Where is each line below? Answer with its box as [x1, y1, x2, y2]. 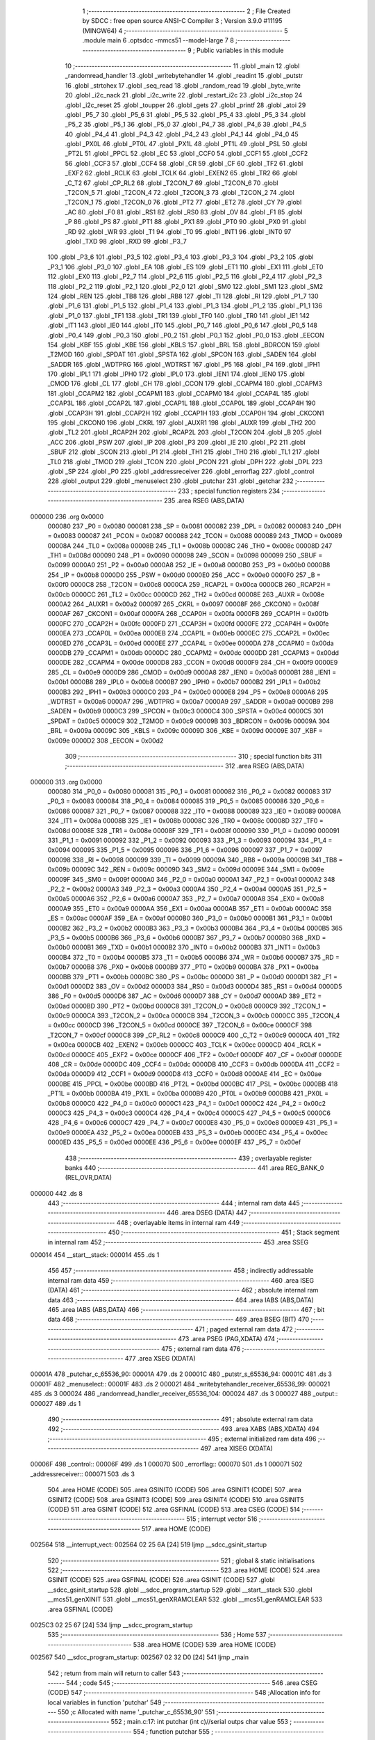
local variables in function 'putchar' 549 [47, 1698, 162, 1707]
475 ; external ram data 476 [160, 1344, 241, 1353]
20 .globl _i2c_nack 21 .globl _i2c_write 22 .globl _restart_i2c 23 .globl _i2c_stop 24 [65, 91, 303, 100]
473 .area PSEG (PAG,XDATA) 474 [178, 1335, 276, 1343]
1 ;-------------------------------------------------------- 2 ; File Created [82, 7, 291, 15]
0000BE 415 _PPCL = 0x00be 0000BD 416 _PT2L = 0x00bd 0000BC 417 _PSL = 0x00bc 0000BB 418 [47, 1079, 338, 1088]
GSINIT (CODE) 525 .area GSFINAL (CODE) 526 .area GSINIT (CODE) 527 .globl [47, 1576, 275, 1584]
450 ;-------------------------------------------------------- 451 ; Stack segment [108, 1228, 340, 1237]
